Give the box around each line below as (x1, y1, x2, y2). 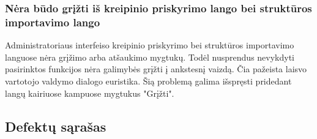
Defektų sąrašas (5, 116, 106, 135)
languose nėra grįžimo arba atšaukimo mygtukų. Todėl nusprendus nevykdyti (5, 50, 295, 63)
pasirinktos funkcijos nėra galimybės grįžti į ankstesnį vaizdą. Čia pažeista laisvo (5, 62, 307, 75)
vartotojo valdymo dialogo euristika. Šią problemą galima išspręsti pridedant (5, 74, 292, 87)
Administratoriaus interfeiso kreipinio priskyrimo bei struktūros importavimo (5, 39, 294, 51)
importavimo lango (5, 14, 100, 29)
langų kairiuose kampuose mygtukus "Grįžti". (5, 86, 174, 99)
